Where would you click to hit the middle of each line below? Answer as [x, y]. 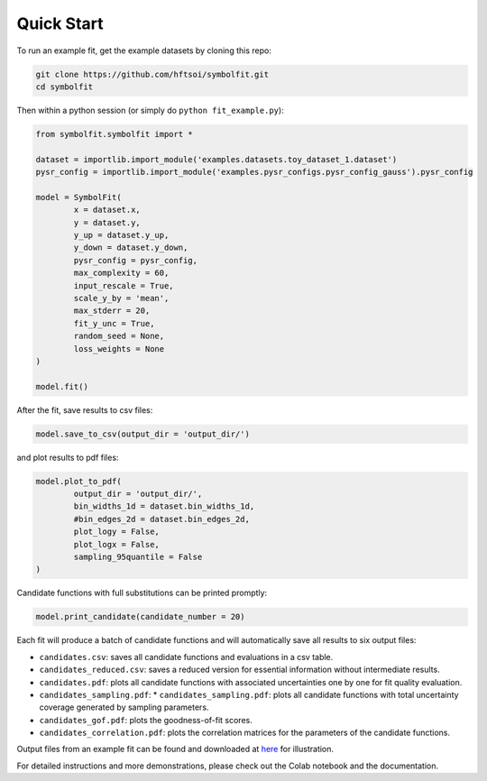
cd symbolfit [64, 87]
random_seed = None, [119, 336]
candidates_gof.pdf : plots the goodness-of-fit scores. [146, 720]
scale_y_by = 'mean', [121, 298]
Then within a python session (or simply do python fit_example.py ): [150, 110]
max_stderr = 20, [112, 311]
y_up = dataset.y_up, [121, 235]
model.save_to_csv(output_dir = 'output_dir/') [142, 434]
